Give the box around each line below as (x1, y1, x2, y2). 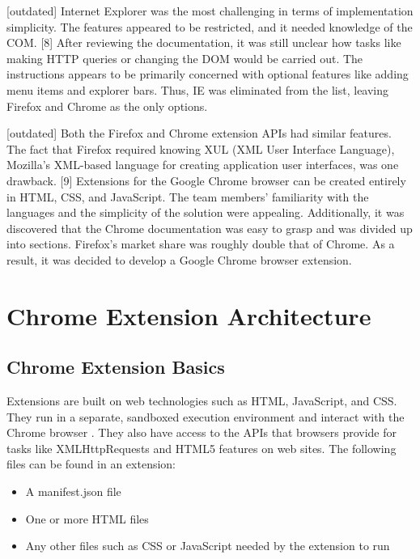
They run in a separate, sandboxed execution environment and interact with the (6, 408, 405, 425)
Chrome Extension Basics (6, 354, 225, 379)
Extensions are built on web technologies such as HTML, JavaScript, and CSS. (6, 392, 397, 409)
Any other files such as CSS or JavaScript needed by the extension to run (25, 537, 390, 554)
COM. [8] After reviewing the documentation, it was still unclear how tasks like (6, 34, 401, 51)
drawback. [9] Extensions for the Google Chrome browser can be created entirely (6, 172, 406, 188)
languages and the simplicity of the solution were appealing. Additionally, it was (6, 204, 405, 221)
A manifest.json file (25, 483, 121, 500)
